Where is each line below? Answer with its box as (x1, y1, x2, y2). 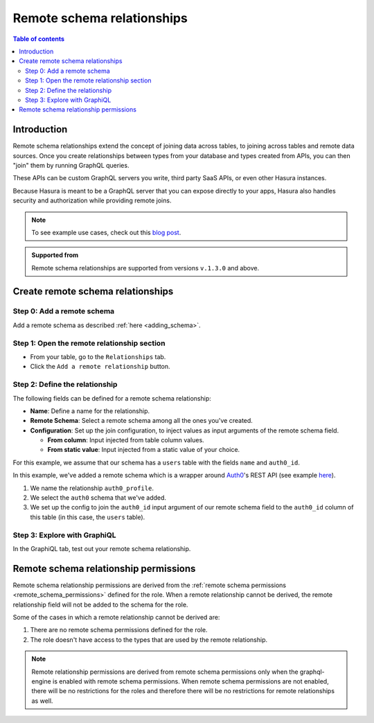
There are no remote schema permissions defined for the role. (30, 626, 208, 634)
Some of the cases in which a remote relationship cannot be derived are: (12, 613, 220, 622)
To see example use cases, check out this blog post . (31, 228, 181, 236)
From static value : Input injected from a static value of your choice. (47, 446, 240, 454)
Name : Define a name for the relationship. (30, 406, 150, 415)
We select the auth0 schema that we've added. (30, 494, 166, 502)
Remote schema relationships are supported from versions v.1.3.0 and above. (31, 263, 260, 272)
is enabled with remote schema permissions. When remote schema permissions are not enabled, (52, 677, 329, 686)
